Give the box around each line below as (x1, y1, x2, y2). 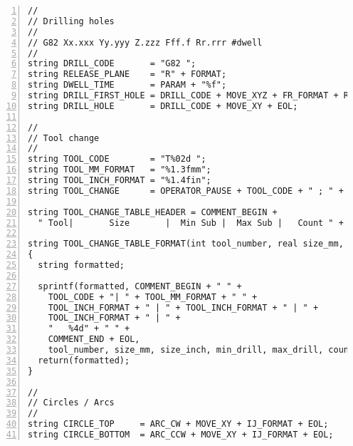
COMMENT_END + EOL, (48, 334, 140, 345)
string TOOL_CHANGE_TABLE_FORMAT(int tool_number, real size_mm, (28, 239, 344, 249)
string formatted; (38, 260, 125, 270)
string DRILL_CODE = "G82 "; (28, 58, 196, 69)
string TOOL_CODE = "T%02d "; (28, 154, 206, 165)
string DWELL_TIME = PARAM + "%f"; (28, 80, 227, 90)
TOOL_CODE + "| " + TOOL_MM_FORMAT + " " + (48, 291, 258, 302)
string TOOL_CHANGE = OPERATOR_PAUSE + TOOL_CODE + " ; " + (28, 185, 344, 196)
